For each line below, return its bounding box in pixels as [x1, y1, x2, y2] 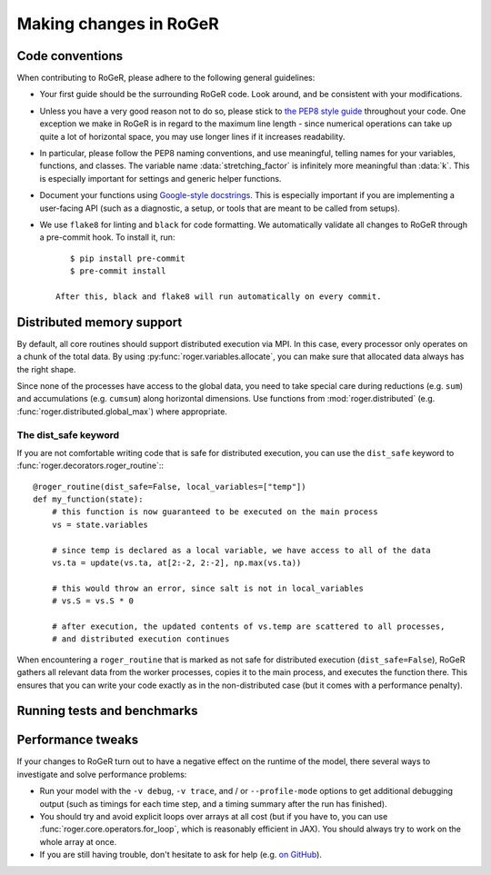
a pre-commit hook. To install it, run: [39, 232, 175, 243]
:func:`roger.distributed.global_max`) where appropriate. [16, 405, 227, 417]
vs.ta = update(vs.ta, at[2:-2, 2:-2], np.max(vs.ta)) [51, 558, 302, 568]
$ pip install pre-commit [69, 253, 185, 263]
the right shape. [16, 363, 76, 374]
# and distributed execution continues [51, 634, 230, 644]
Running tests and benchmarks [16, 703, 198, 719]
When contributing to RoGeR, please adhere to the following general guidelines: [16, 73, 316, 84]
